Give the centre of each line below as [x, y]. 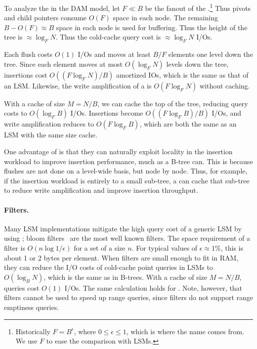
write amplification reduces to [49, 124]
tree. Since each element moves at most [64, 64]
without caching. [225, 85]
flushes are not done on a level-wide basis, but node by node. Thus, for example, [126, 171]
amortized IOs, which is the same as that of [182, 74]
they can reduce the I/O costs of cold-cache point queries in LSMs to [108, 267]
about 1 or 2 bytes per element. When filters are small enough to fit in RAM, [121, 257]
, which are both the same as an [188, 124]
